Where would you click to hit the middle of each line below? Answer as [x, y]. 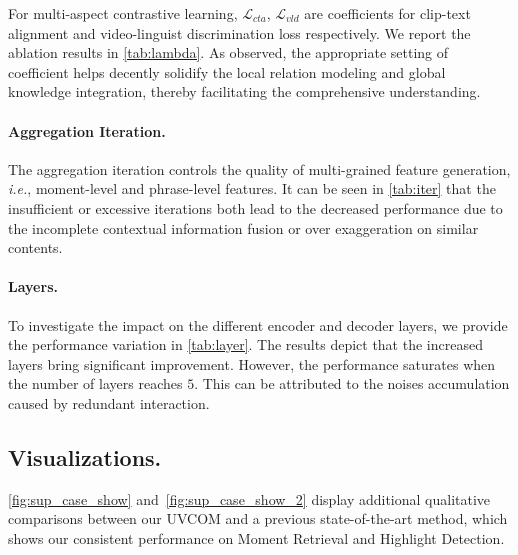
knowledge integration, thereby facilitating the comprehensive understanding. [244, 91]
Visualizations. [85, 456]
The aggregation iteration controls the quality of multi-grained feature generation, [259, 168]
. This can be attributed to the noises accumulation [352, 383]
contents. [35, 247]
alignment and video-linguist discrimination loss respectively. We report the [239, 32]
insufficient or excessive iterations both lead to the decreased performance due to [255, 207]
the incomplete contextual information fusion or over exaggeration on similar [243, 227]
